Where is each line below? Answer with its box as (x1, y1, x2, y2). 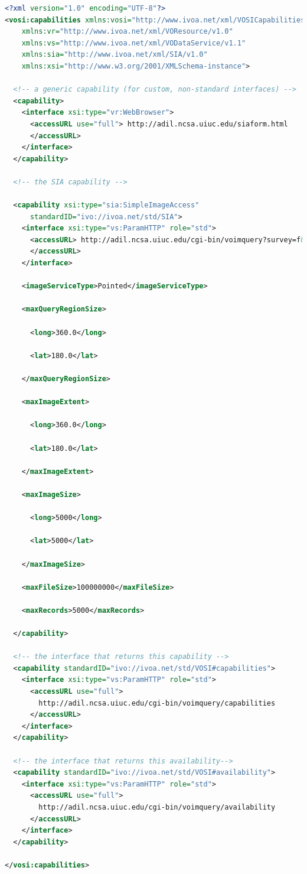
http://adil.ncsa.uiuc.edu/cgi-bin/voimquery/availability (38, 802, 276, 811)
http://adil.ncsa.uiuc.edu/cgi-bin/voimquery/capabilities (38, 698, 276, 707)
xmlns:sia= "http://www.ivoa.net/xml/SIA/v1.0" (21, 50, 208, 59)
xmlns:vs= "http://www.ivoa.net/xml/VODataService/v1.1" (21, 38, 246, 47)
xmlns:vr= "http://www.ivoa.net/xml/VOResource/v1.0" (21, 27, 233, 36)
